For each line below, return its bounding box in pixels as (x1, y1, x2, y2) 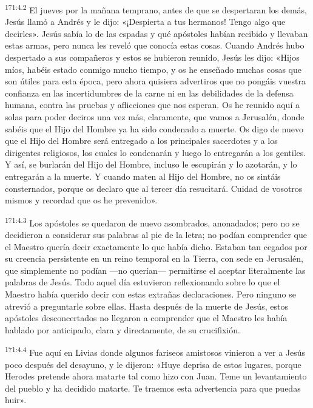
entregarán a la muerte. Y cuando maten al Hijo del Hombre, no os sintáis (5, 169, 281, 182)
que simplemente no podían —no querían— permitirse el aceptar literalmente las (5, 263, 306, 276)
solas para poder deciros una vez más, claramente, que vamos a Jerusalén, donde (5, 110, 305, 123)
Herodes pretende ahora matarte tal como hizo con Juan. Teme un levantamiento (5, 370, 307, 382)
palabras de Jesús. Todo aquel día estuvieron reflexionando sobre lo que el (5, 276, 280, 288)
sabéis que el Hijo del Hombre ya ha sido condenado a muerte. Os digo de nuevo (5, 122, 303, 135)
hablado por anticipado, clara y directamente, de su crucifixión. (5, 323, 240, 336)
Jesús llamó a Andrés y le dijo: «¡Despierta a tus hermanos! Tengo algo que (5, 15, 286, 28)
